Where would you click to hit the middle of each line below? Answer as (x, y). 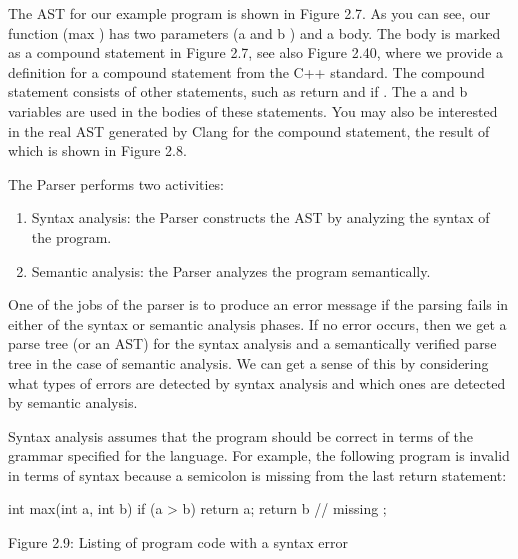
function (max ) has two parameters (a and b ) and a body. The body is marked (254, 32)
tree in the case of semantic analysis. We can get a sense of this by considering (248, 362)
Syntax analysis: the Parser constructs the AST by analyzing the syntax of (260, 217)
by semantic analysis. (73, 402)
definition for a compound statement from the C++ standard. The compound (246, 71)
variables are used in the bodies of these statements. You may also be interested (253, 110)
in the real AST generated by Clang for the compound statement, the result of (249, 130)
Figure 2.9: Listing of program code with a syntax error (178, 542)
